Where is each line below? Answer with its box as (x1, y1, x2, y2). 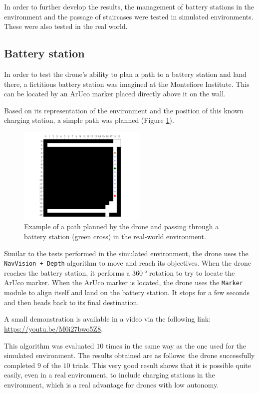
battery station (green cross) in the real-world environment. (24, 231, 206, 242)
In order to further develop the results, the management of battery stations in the (4, 1, 255, 11)
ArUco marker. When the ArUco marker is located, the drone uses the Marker (4, 277, 243, 288)
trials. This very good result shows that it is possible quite (72, 360, 251, 370)
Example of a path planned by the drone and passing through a (24, 221, 219, 232)
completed (4, 360, 35, 370)
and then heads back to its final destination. (4, 297, 139, 307)
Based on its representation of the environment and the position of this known (4, 105, 244, 115)
